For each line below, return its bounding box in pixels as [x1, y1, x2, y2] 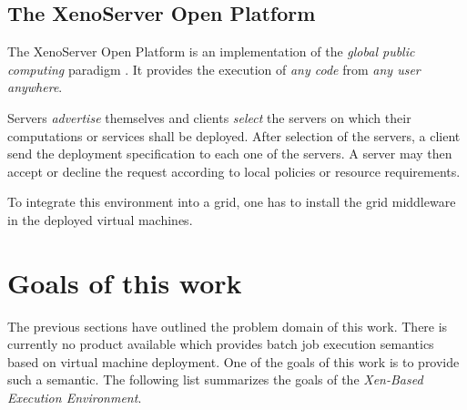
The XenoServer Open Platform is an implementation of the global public [7, 42, 415, 61]
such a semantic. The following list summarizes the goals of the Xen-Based [7, 370, 423, 389]
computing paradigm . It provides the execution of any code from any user [7, 59, 421, 78]
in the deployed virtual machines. [7, 210, 193, 229]
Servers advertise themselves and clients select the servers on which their [7, 108, 411, 127]
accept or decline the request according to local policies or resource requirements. [7, 161, 461, 180]
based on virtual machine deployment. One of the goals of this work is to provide [7, 352, 460, 371]
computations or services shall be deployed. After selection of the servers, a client [7, 126, 461, 145]
